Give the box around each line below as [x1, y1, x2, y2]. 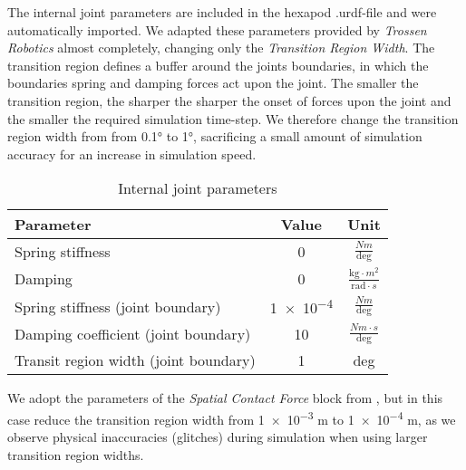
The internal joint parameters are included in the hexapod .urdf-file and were [7, 3, 437, 21]
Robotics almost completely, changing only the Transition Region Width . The [7, 38, 435, 57]
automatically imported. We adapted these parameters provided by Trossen [7, 20, 427, 39]
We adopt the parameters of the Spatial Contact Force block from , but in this [7, 388, 443, 408]
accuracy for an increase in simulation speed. [7, 144, 257, 163]
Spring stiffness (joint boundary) [15, 295, 221, 317]
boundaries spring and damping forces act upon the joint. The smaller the [7, 73, 419, 92]
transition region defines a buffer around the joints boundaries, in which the [7, 55, 429, 74]
